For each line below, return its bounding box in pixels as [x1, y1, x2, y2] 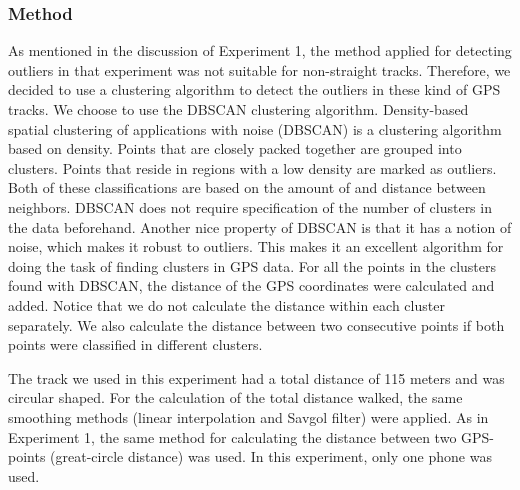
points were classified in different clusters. [8, 334, 263, 355]
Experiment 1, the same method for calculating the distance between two [8, 426, 457, 447]
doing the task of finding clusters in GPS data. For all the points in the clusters [8, 255, 496, 276]
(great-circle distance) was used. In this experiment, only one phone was [50, 446, 492, 467]
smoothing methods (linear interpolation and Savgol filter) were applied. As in [8, 406, 489, 427]
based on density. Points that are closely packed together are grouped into [8, 138, 462, 159]
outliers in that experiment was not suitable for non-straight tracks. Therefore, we [8, 59, 511, 80]
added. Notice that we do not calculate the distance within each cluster [8, 294, 445, 315]
